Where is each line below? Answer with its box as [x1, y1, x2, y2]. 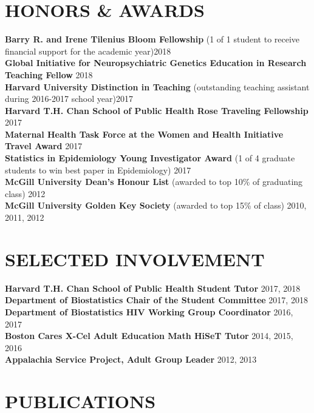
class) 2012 [5, 187, 46, 200]
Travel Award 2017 [5, 139, 83, 152]
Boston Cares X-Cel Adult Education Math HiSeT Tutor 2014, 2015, [5, 329, 293, 342]
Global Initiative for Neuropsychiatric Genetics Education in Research [5, 56, 307, 69]
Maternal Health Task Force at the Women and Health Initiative [5, 127, 284, 140]
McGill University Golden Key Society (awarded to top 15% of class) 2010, [5, 199, 307, 212]
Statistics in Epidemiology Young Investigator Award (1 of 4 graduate [5, 152, 295, 164]
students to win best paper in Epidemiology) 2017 [5, 163, 191, 176]
